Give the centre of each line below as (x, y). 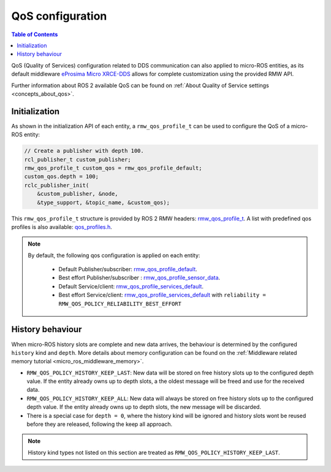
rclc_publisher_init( (57, 185)
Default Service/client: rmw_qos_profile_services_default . (131, 286)
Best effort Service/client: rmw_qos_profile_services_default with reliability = (162, 295)
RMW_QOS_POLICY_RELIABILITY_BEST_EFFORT (120, 304)
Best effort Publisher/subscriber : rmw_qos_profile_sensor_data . (139, 278)
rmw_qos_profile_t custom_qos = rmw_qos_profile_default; (113, 168)
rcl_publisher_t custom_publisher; (78, 159)
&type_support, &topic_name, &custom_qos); (103, 202)
